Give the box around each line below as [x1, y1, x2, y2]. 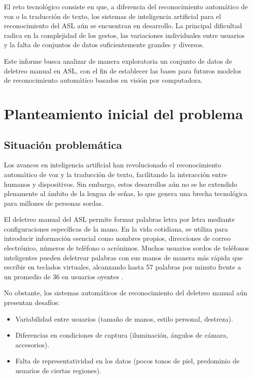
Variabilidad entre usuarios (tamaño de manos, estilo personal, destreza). [15, 313, 233, 324]
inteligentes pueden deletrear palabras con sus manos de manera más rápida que [4, 252, 243, 262]
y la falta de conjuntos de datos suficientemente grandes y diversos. [4, 39, 204, 50]
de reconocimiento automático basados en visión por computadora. [4, 75, 203, 85]
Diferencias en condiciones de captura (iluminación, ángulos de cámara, [15, 330, 228, 340]
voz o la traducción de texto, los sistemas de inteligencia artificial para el [4, 11, 221, 21]
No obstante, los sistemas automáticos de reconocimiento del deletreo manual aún [4, 288, 248, 298]
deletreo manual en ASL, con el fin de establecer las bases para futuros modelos [4, 65, 241, 75]
